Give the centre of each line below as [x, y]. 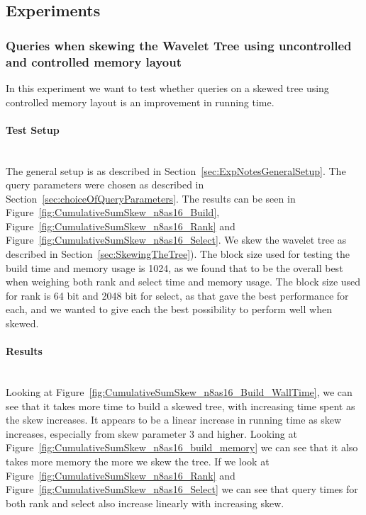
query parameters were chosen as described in [105, 185]
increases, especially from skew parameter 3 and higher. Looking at [151, 433]
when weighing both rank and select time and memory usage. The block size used [183, 282]
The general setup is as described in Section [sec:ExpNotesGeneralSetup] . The [176, 170]
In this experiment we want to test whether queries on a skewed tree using [167, 87]
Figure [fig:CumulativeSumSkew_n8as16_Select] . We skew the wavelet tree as [176, 240]
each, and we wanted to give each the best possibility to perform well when [169, 309]
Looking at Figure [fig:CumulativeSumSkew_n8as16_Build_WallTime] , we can [179, 392]
